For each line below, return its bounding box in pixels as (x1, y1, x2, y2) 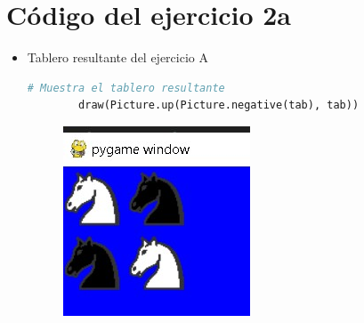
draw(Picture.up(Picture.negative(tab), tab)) (78, 99, 360, 112)
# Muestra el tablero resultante (27, 81, 225, 94)
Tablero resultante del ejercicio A (27, 48, 208, 67)
